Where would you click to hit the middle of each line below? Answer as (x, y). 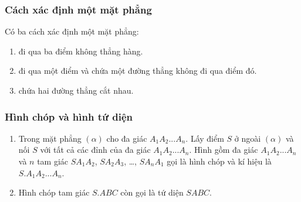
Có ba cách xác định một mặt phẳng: (72, 31)
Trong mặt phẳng (50, 138)
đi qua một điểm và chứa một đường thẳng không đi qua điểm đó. (138, 71)
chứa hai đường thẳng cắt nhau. (76, 90)
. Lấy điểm (205, 138)
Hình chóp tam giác (54, 192)
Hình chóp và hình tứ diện (69, 116)
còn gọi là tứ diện (152, 192)
